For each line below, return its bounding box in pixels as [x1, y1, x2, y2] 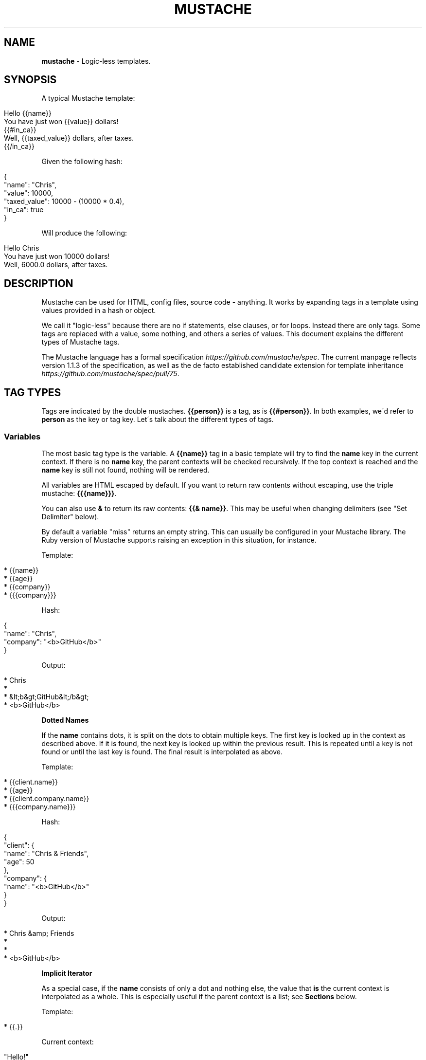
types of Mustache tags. [41, 338, 120, 347]
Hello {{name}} [4, 109, 52, 118]
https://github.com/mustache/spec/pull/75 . [41, 369, 179, 378]
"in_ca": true [4, 205, 44, 214]
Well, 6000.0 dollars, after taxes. [4, 260, 108, 269]
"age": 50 [4, 857, 35, 866]
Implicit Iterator [41, 969, 92, 977]
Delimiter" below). [41, 512, 99, 521]
